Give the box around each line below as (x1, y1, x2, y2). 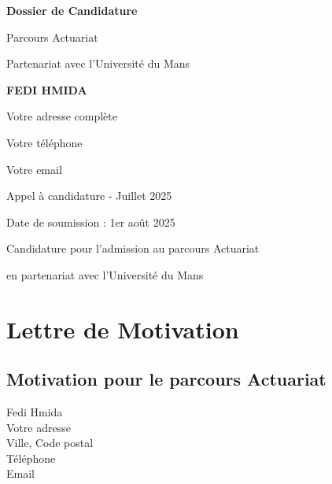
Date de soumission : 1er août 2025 (6, 213, 175, 230)
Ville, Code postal (6, 434, 94, 451)
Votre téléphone (6, 134, 83, 150)
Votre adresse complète (6, 108, 117, 124)
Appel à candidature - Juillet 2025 (6, 187, 172, 204)
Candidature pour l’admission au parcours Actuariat (6, 240, 260, 257)
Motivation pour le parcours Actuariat (6, 367, 326, 391)
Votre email (6, 161, 62, 177)
